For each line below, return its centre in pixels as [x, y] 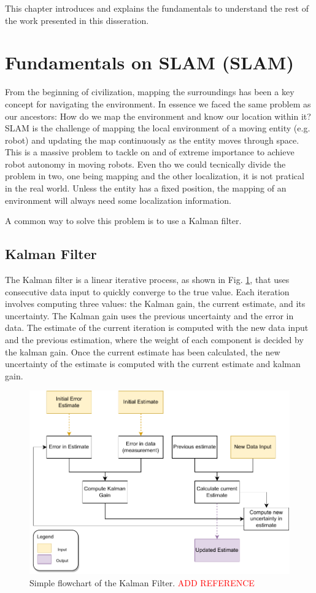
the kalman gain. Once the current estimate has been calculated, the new [143, 351]
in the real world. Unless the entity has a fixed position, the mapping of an [146, 188]
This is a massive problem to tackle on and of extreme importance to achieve [150, 152]
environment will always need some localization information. [118, 200]
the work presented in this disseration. [77, 20]
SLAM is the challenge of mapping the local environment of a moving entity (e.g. [158, 128]
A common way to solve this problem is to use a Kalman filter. [123, 221]
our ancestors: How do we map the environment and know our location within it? [158, 116]
